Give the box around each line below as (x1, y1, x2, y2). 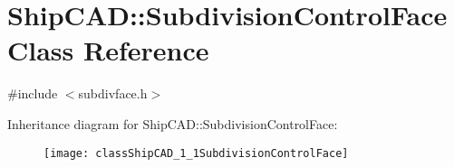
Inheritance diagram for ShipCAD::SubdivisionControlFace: (7, 114, 338, 133)
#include (7, 84, 58, 103)
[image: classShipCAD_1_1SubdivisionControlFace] (43, 146, 349, 160)
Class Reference (7, 32, 209, 69)
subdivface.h (78, 84, 148, 103)
